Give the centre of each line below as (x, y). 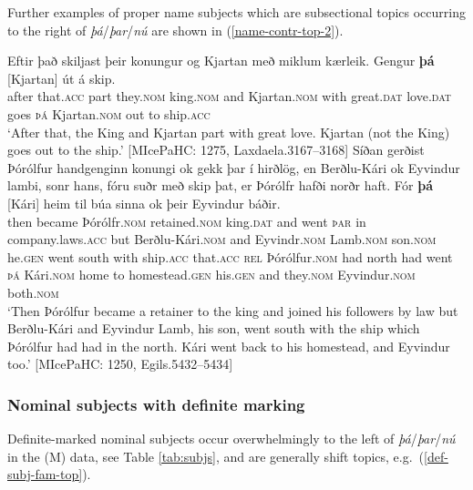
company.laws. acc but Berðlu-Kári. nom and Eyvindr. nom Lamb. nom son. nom (222, 239)
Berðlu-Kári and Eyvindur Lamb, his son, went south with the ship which (214, 328)
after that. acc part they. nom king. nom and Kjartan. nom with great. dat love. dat (230, 96)
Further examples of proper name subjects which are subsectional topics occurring (236, 12)
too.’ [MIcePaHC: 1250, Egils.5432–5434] (120, 364)
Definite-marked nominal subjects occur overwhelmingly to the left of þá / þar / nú (231, 439)
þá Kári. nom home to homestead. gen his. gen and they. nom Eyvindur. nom (211, 275)
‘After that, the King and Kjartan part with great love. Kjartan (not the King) (229, 132)
